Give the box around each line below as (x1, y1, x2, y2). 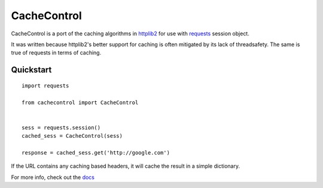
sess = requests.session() (22, 124, 101, 131)
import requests (22, 82, 69, 89)
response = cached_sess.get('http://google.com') (22, 149, 170, 156)
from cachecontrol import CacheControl (22, 99, 139, 106)
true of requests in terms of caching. (11, 49, 102, 56)
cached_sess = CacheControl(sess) (22, 132, 123, 140)
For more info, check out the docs (11, 174, 95, 181)
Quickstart (11, 65, 52, 75)
